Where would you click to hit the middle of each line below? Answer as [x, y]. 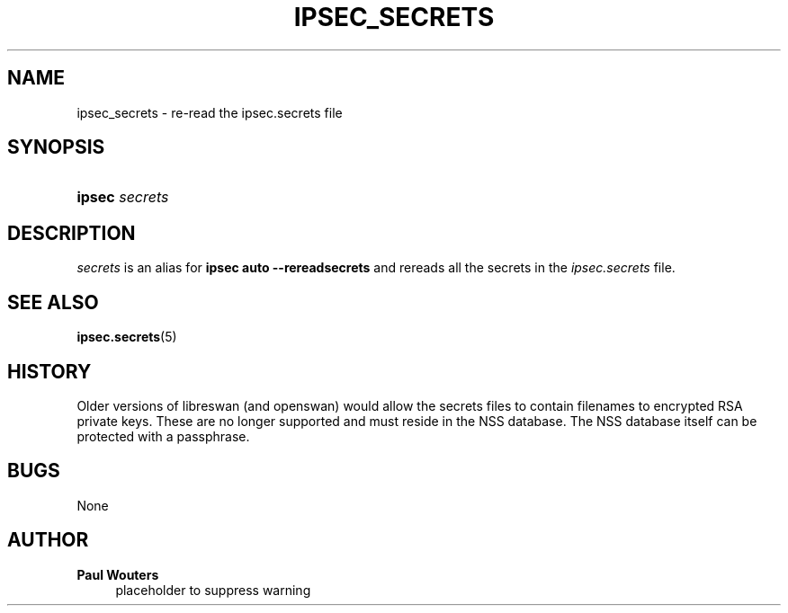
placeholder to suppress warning [213, 590]
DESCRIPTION [72, 233]
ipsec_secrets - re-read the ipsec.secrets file [210, 112]
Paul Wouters [118, 574]
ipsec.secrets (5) [127, 337]
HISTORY [49, 371]
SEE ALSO [53, 302]
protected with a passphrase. [163, 436]
